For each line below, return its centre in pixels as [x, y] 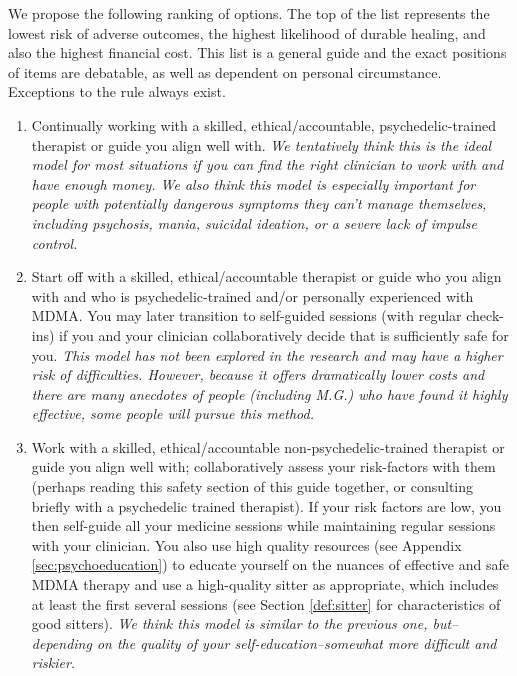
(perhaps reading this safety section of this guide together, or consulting [252, 486]
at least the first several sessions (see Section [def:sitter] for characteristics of [266, 603]
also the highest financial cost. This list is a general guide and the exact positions [257, 52]
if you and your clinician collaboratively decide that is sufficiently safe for [284, 334]
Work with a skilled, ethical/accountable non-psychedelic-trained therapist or [268, 446]
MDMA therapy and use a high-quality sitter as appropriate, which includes [265, 584]
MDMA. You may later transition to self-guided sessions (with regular [246, 315]
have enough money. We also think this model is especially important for [253, 183]
